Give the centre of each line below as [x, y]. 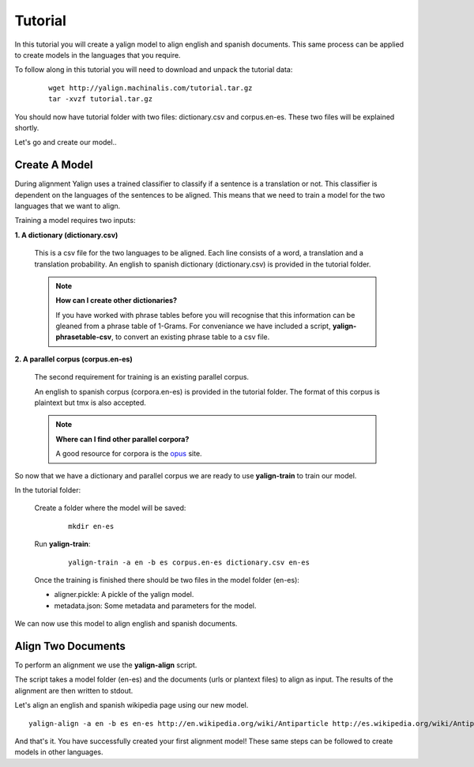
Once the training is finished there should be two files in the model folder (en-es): [167, 580]
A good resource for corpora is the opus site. [129, 454]
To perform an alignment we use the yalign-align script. [106, 665]
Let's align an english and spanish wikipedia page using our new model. [132, 705]
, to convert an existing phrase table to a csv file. [190, 337]
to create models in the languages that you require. [98, 55]
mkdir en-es [91, 526]
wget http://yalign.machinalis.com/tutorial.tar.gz [150, 88]
